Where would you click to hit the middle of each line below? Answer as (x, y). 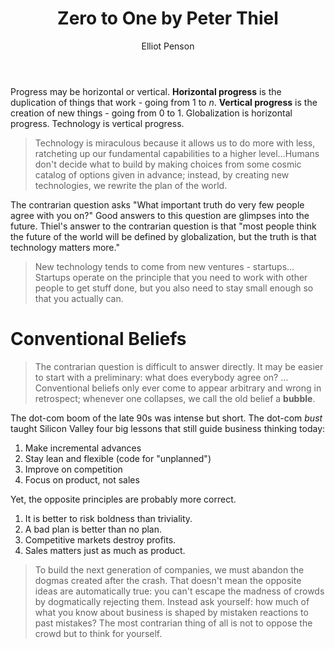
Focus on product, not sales (82, 479)
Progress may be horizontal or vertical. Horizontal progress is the (146, 91)
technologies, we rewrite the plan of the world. (131, 185)
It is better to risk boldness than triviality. (108, 518)
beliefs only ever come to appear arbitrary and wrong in (206, 388)
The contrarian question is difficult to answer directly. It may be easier (179, 366)
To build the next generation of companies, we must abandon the (169, 569)
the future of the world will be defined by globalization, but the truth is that (163, 236)
